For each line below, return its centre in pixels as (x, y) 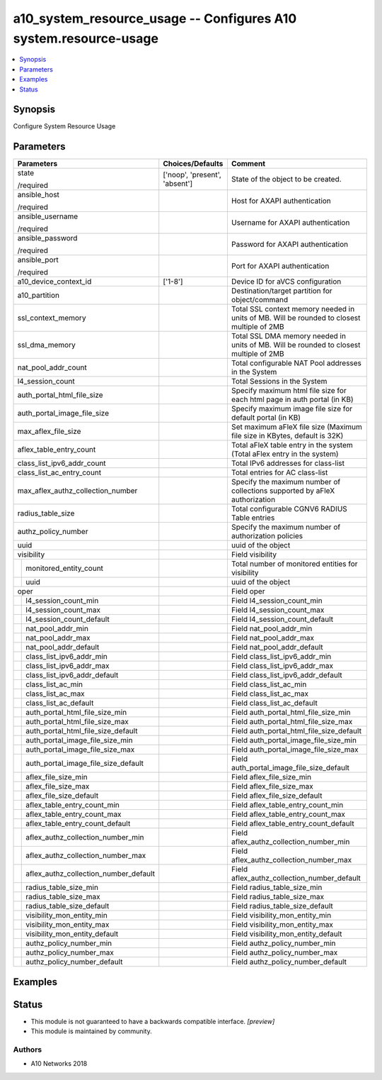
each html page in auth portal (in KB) (292, 399)
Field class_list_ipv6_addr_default (286, 675)
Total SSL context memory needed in (293, 309)
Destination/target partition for (282, 291)
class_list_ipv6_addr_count (62, 463)
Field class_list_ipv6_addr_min (281, 657)
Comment (248, 164)
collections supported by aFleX (283, 491)
